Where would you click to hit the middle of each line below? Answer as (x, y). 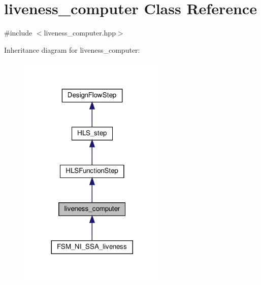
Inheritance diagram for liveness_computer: (72, 49)
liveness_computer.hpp (80, 33)
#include (18, 33)
